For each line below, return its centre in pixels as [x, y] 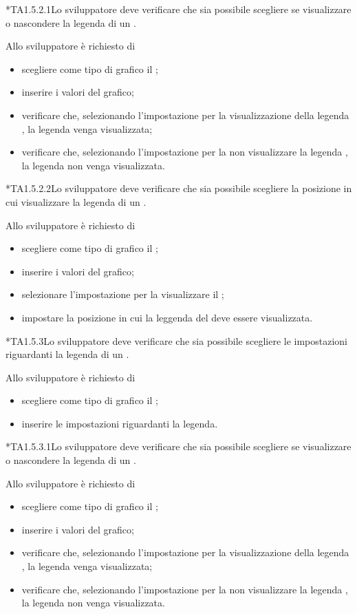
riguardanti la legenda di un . [67, 354]
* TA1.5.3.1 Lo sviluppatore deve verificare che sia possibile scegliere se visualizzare [178, 446]
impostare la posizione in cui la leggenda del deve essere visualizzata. [167, 317]
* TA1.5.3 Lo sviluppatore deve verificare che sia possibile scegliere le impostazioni [177, 340]
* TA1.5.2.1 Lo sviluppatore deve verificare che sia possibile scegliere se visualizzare [178, 9]
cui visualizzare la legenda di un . [76, 201]
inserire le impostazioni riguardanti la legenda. [120, 423]
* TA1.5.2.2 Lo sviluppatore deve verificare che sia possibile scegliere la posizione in [179, 188]
